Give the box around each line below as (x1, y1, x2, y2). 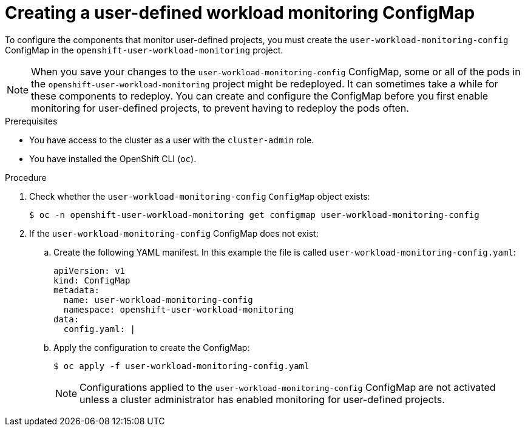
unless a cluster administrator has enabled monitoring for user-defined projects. (80, 393, 445, 406)
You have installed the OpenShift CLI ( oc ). (29, 153, 197, 164)
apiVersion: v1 (53, 265, 126, 276)
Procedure (5, 172, 47, 183)
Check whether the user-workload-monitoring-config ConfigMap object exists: (29, 191, 370, 202)
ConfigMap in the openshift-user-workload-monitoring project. (5, 44, 283, 55)
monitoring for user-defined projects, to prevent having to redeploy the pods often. (31, 101, 409, 114)
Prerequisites (5, 115, 58, 126)
